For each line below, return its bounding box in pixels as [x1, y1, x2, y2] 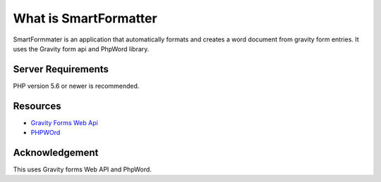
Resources [13, 100, 61, 112]
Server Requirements [13, 63, 109, 75]
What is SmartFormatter [13, 11, 158, 26]
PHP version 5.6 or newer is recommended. [13, 82, 140, 90]
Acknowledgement [13, 146, 99, 158]
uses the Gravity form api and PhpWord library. [13, 44, 150, 53]
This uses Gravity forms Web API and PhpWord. [13, 165, 152, 174]
